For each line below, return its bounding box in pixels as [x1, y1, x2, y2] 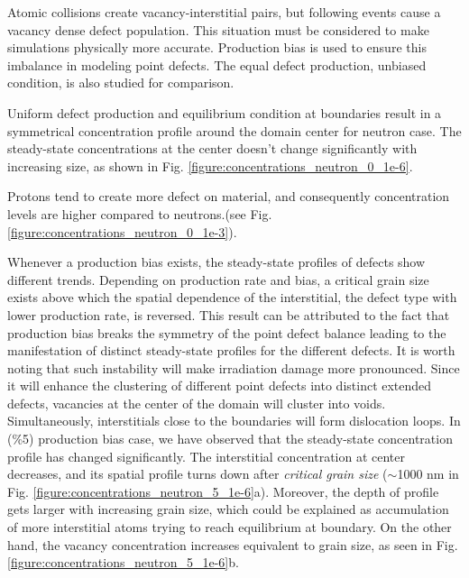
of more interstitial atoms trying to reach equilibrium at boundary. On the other [7, 518, 452, 537]
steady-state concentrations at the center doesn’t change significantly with [7, 139, 418, 158]
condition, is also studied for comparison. [7, 73, 234, 92]
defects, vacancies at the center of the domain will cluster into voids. [7, 393, 386, 412]
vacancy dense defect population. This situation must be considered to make [7, 20, 429, 39]
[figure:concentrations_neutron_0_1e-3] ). [7, 222, 237, 241]
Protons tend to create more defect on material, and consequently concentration [7, 187, 450, 206]
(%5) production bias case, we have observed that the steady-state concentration [7, 429, 453, 448]
